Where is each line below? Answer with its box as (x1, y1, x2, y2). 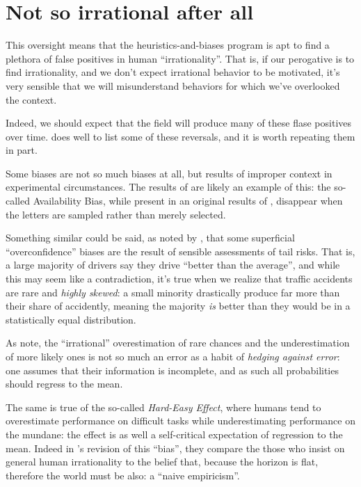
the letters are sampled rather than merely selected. (6, 207, 226, 221)
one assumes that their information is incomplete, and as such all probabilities (6, 362, 339, 377)
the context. (6, 92, 57, 106)
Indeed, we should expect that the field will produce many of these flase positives (6, 115, 352, 130)
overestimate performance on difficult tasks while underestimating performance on (6, 413, 355, 428)
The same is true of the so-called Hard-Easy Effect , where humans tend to (6, 399, 321, 414)
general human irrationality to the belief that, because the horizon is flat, (6, 454, 319, 469)
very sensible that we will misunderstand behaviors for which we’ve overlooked (6, 78, 340, 93)
